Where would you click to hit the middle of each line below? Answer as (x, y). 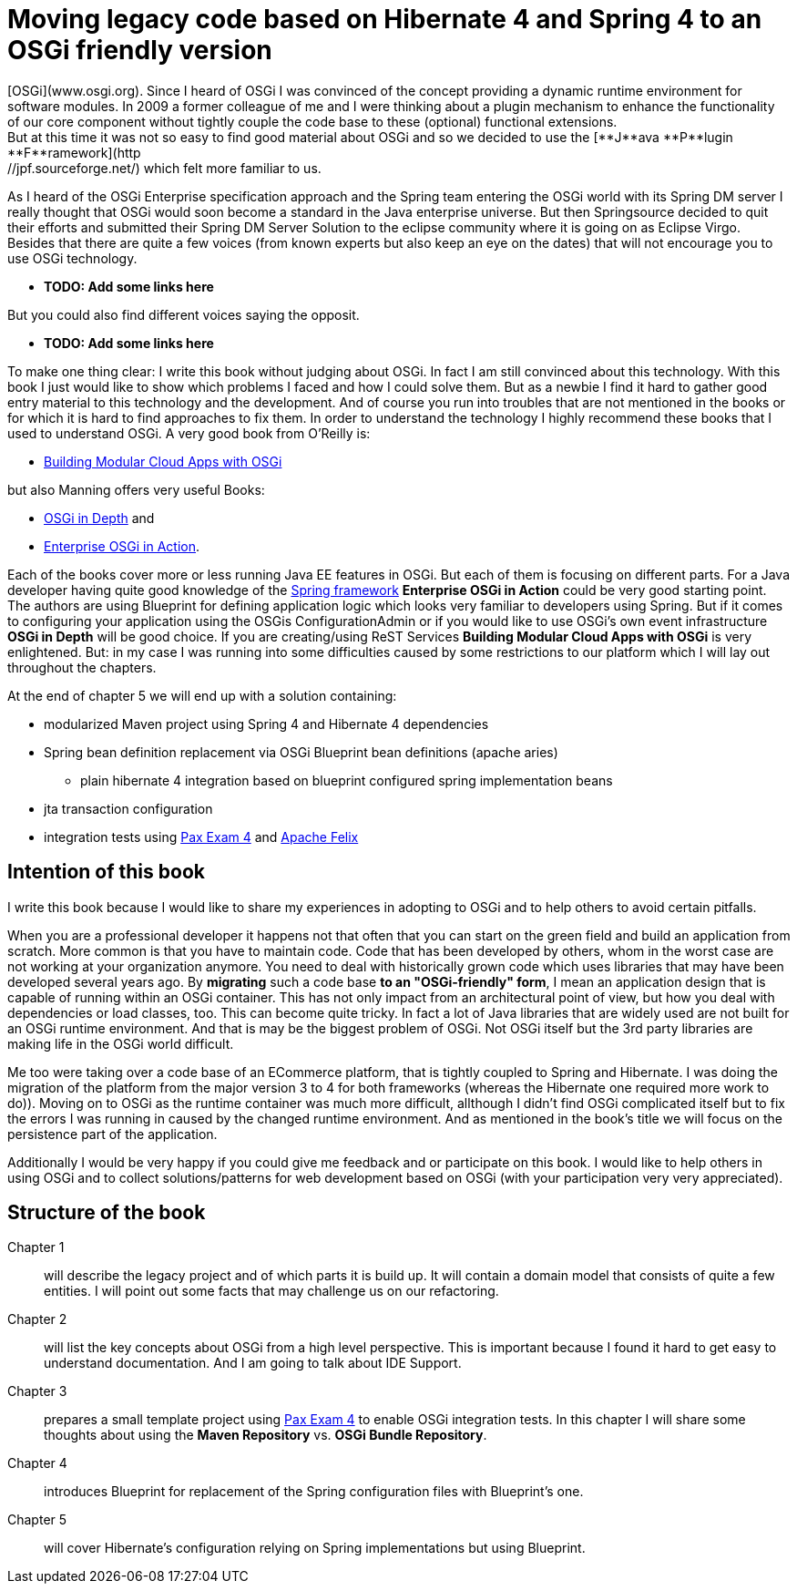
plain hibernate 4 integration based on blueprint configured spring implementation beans (347, 780)
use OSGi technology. (72, 258)
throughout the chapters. (82, 667)
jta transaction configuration (128, 808)
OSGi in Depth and (99, 518)
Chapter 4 (37, 1463)
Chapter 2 (37, 1319)
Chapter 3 (37, 1391)
